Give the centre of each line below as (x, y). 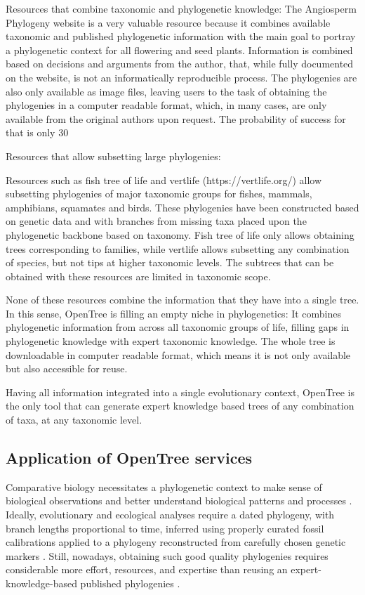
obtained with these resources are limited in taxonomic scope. (138, 276)
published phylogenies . (130, 583)
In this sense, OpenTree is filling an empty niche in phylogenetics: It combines (174, 313)
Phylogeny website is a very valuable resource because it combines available (168, 22)
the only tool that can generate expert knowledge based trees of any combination (180, 406)
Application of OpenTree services (129, 458)
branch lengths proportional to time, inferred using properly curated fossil (165, 528)
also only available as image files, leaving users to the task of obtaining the (166, 91)
